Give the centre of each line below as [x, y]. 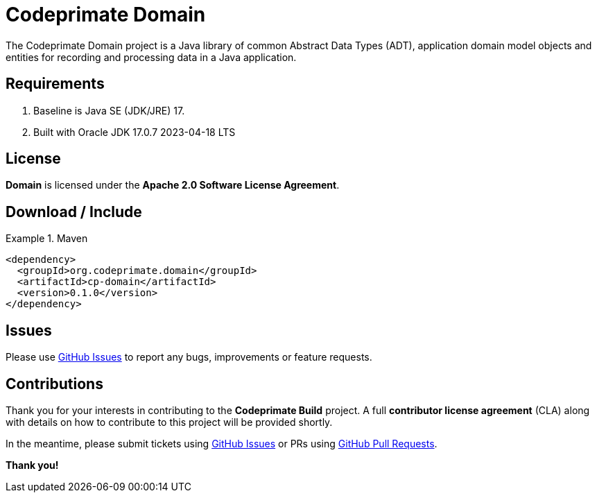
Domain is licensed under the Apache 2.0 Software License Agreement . [173, 185]
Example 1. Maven [47, 239]
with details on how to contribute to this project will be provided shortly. [169, 422]
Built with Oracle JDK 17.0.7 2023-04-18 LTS [135, 132]
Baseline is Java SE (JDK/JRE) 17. [109, 110]
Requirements [55, 84]
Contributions [54, 384]
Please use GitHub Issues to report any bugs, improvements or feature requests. [189, 357]
